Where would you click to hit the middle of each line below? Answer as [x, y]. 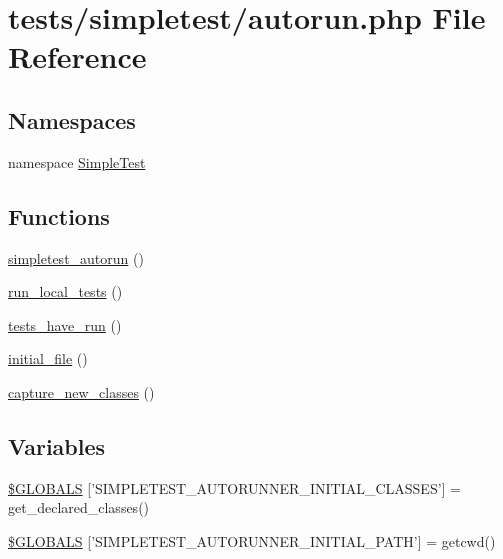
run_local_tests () [65, 291]
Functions [59, 215]
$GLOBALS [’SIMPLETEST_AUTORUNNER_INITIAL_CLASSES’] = [235, 487]
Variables [57, 445]
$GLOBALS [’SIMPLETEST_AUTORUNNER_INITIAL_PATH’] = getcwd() [252, 540]
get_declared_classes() [79, 507]
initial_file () [48, 358]
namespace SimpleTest [77, 161]
